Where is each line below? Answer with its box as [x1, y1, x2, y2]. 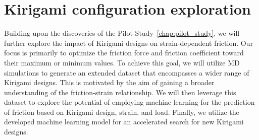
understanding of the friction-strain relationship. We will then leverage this [4, 87, 236, 97]
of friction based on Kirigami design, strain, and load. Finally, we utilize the [4, 106, 239, 117]
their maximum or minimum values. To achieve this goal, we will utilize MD [4, 57, 240, 67]
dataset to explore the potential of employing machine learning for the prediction [4, 97, 255, 107]
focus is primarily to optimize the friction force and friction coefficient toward [4, 47, 244, 58]
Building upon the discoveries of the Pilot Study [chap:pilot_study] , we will [4, 28, 240, 38]
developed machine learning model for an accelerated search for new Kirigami [4, 116, 244, 127]
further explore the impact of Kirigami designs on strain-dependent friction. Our [4, 37, 253, 48]
